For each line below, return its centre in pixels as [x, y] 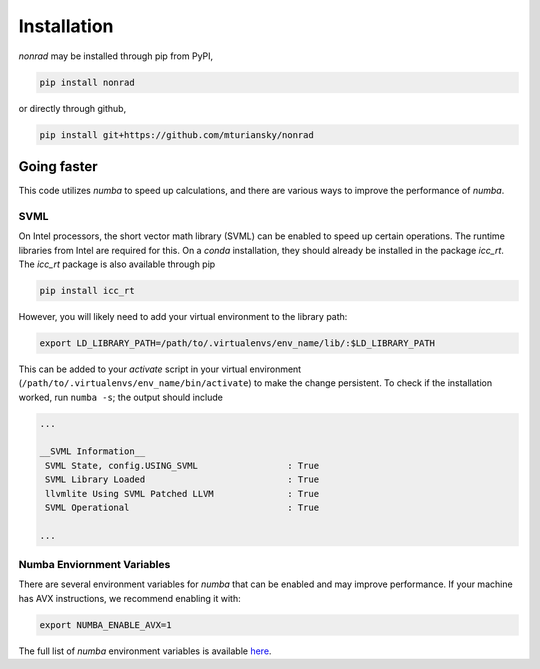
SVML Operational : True [182, 507]
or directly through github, [72, 108]
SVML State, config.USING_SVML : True [182, 465]
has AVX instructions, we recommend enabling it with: [129, 598]
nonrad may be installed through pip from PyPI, [116, 56]
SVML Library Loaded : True [182, 479]
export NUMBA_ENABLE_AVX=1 [105, 624]
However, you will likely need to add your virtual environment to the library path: [183, 316]
